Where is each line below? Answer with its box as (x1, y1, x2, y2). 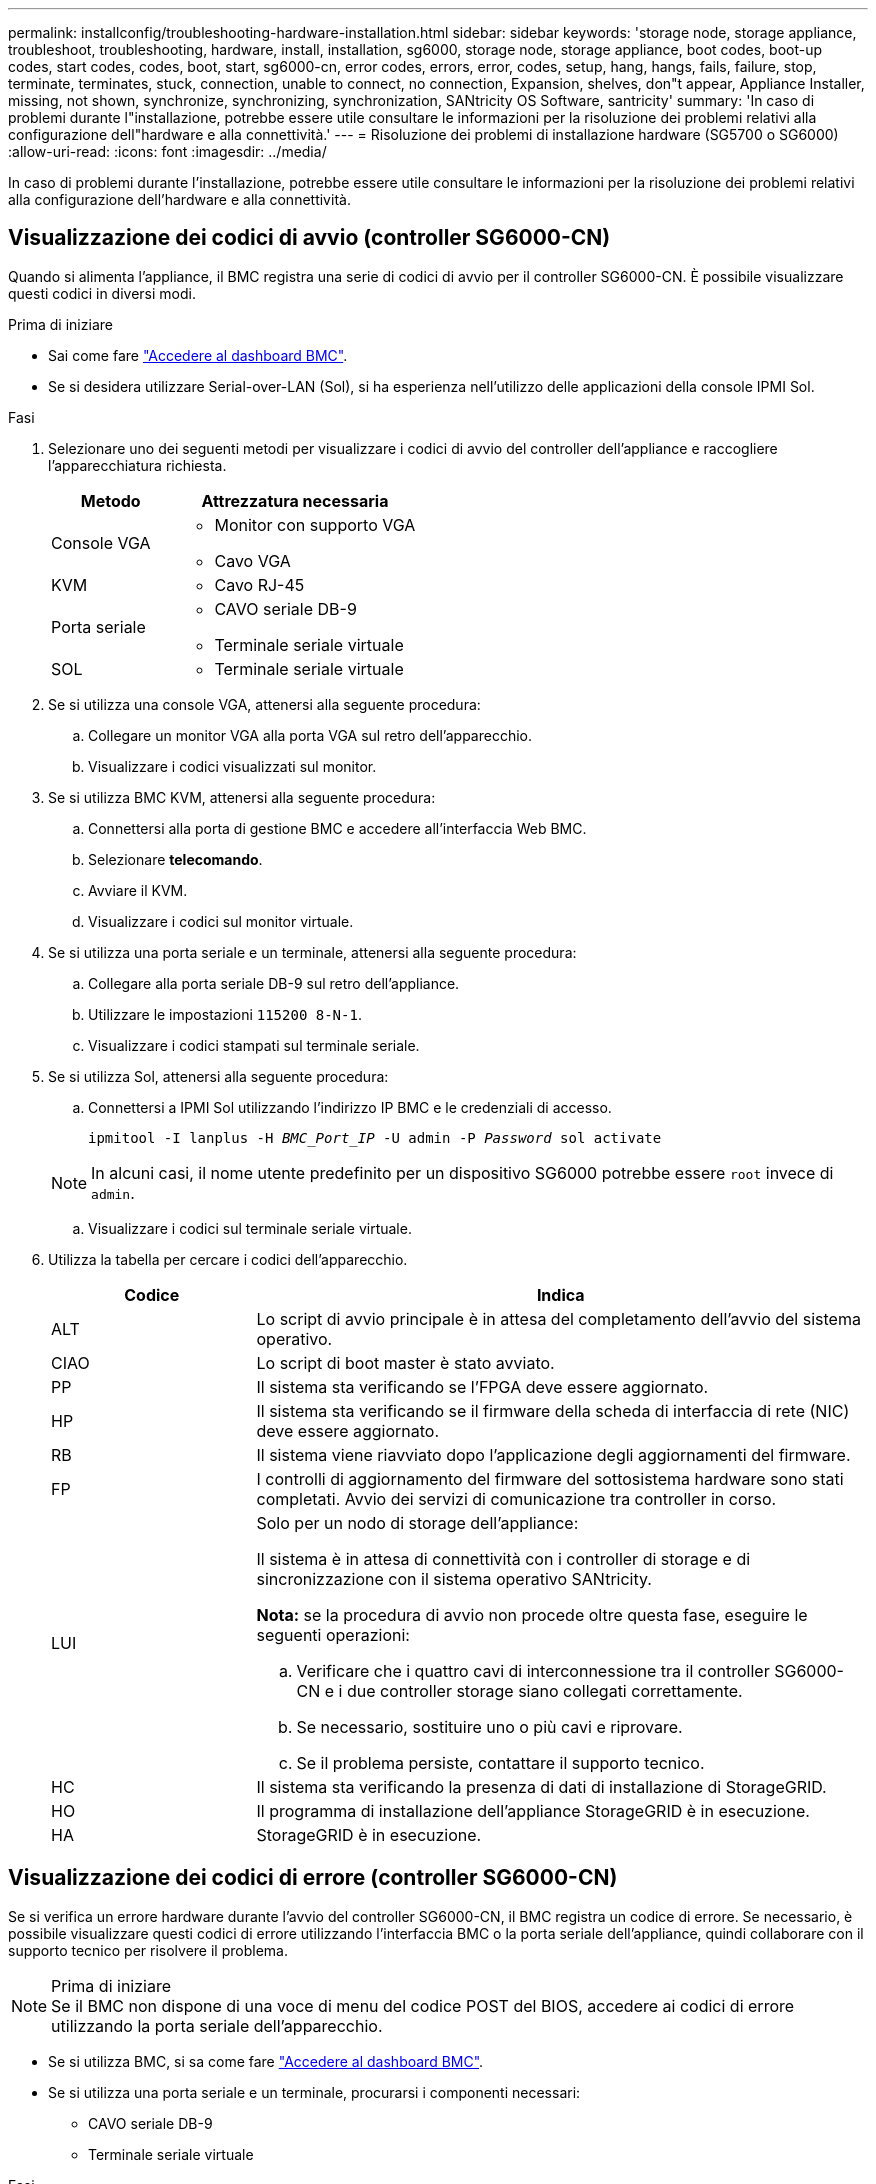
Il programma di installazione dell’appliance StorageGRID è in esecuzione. (256, 1800, 810, 1821)
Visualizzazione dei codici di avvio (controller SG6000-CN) (8, 225, 611, 251)
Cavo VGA (214, 550, 291, 571)
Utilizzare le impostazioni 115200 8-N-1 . (88, 1005, 362, 1023)
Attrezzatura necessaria (201, 490, 389, 511)
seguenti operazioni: (256, 1624, 410, 1645)
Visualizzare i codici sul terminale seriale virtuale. (88, 1219, 412, 1237)
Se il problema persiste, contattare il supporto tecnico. (296, 1752, 705, 1773)
